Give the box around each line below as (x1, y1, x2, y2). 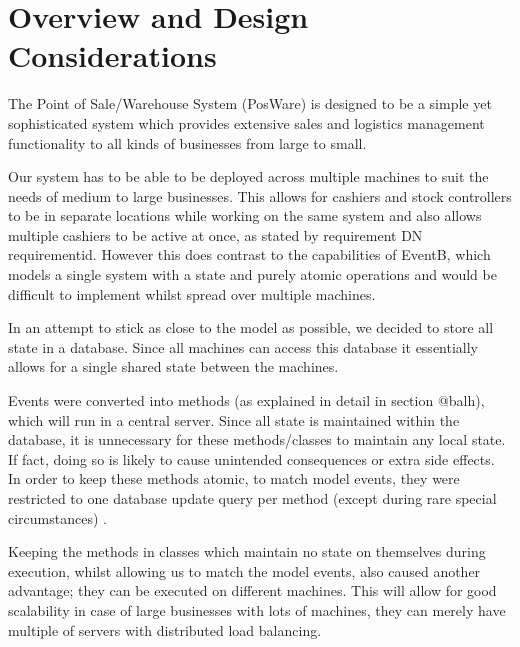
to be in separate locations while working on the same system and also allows (8, 205, 482, 226)
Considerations (8, 35, 217, 76)
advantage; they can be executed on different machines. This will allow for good (8, 580, 497, 601)
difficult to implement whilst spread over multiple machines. (8, 283, 376, 304)
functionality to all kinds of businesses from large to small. (8, 132, 367, 153)
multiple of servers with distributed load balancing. (8, 619, 322, 640)
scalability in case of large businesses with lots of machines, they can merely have (8, 599, 506, 620)
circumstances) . (8, 507, 107, 528)
